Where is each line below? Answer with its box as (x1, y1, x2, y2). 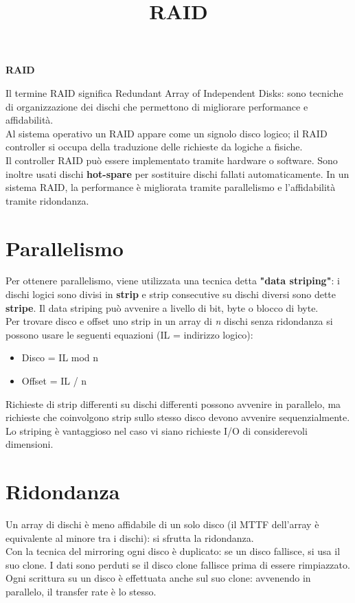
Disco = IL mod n (21, 350, 99, 365)
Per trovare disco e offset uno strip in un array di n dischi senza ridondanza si (5, 314, 333, 328)
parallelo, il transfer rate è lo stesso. (5, 584, 157, 599)
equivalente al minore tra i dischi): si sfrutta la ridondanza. (5, 530, 254, 545)
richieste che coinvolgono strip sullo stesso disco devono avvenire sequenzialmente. (5, 410, 350, 424)
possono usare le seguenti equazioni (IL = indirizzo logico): (5, 327, 253, 341)
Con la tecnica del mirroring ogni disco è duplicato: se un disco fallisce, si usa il (5, 544, 341, 558)
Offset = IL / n (21, 374, 87, 387)
